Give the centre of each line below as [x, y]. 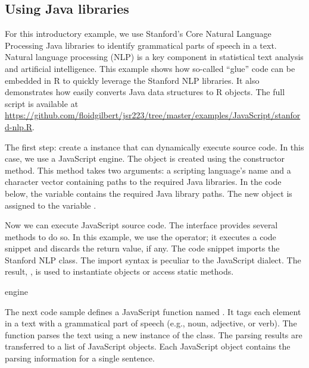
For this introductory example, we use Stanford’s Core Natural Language [138, 34]
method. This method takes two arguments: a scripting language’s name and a [148, 170]
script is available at [42, 103]
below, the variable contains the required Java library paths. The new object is [149, 193]
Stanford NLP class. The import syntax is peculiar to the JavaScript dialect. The [153, 260]
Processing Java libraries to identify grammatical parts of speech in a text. [141, 45]
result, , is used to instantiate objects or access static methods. [119, 271]
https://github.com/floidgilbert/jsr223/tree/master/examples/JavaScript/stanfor [153, 115]
